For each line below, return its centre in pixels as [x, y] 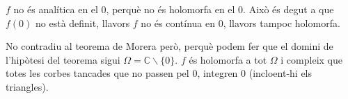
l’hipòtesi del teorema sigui [63, 59]
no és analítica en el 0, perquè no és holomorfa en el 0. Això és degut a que [174, 9]
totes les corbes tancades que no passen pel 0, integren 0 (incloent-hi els [159, 73]
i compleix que [311, 59]
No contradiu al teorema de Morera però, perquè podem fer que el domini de [169, 46]
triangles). [27, 86]
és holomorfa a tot [228, 59]
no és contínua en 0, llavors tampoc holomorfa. [240, 22]
